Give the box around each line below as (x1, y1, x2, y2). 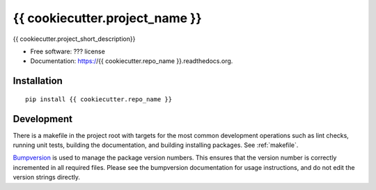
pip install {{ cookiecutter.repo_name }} (25, 95, 173, 103)
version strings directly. (13, 173, 80, 182)
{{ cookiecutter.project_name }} (13, 10, 202, 26)
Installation (13, 75, 63, 87)
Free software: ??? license (30, 47, 106, 55)
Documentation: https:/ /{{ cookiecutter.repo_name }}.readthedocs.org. (30, 57, 233, 65)
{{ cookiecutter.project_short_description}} (13, 35, 136, 43)
